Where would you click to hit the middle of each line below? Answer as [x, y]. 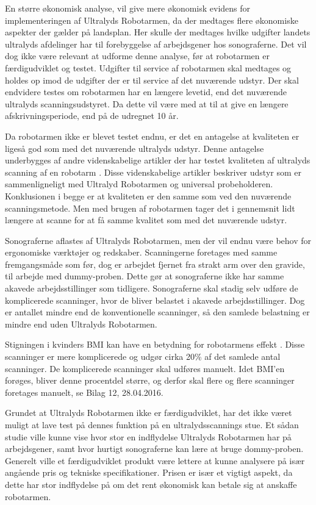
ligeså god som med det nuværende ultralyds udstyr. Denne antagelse [135, 148]
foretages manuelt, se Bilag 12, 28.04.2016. [84, 392]
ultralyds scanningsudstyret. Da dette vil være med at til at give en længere [147, 103]
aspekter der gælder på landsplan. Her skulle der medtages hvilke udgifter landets [158, 32]
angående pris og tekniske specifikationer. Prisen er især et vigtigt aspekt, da [149, 472]
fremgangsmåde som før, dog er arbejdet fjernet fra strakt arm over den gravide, [155, 264]
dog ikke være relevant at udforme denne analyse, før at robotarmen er [137, 56]
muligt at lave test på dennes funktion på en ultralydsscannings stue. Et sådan [152, 424]
